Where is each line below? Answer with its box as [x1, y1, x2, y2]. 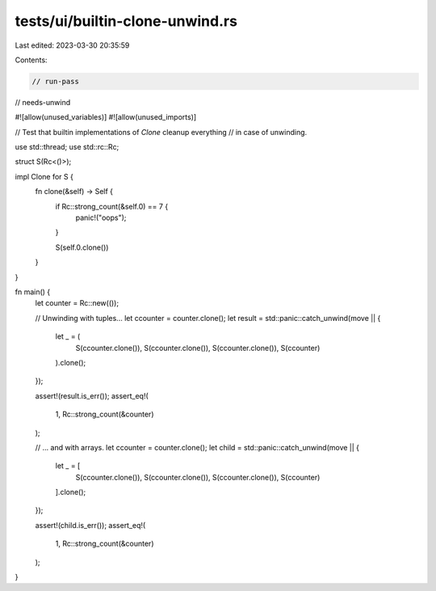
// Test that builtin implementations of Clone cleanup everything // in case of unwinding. [15, 127, 308, 137]
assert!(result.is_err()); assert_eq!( [35, 390, 149, 400]
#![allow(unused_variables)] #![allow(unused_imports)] [15, 112, 197, 122]
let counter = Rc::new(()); [35, 298, 119, 308]
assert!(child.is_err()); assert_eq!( [35, 520, 146, 530]
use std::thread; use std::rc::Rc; [15, 142, 119, 152]
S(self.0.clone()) [55, 243, 109, 252]
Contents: [15, 55, 48, 65]
